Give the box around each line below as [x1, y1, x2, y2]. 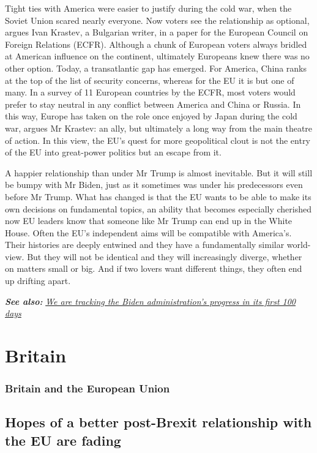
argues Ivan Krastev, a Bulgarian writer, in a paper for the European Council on [5, 26, 308, 39]
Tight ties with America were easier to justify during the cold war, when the [5, 2, 292, 14]
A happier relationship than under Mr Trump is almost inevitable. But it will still [5, 166, 313, 179]
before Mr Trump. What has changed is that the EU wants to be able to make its [5, 190, 311, 203]
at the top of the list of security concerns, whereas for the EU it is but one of [5, 73, 294, 86]
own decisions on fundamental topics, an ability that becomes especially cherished [5, 202, 311, 215]
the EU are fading [5, 430, 121, 449]
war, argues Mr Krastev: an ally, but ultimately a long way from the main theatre [5, 121, 313, 134]
